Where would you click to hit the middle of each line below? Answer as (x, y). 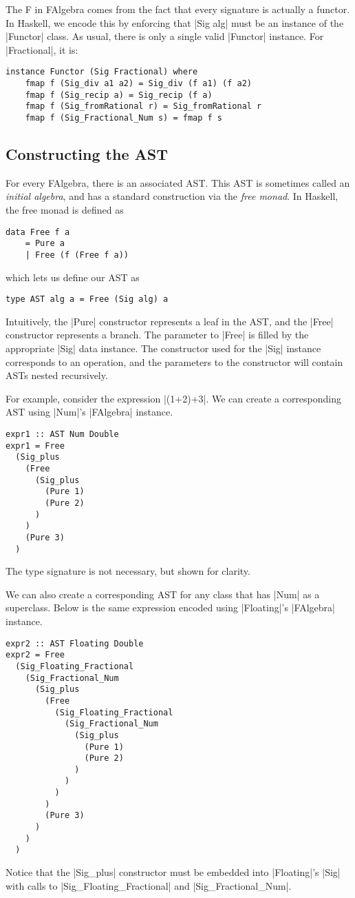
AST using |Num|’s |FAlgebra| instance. (89, 412)
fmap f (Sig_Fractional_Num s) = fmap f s (123, 118)
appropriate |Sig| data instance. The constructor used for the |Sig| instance (163, 348)
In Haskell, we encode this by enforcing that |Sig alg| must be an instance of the (175, 22)
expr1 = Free (35, 446)
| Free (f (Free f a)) (77, 255)
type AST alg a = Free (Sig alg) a (87, 299)
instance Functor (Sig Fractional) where (102, 72)
